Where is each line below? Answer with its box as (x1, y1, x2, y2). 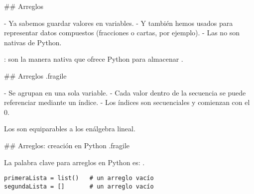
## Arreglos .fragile (4, 70, 67, 81)
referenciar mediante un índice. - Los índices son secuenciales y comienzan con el (4, 97, 250, 107)
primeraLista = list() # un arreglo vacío (4, 175, 154, 182)
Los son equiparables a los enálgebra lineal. (4, 123, 135, 134)
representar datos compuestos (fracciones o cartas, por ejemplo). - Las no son (4, 27, 240, 38)
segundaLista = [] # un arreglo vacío (4, 183, 154, 190)
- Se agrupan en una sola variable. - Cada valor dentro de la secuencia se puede (4, 87, 246, 97)
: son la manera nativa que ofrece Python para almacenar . (4, 54, 183, 64)
